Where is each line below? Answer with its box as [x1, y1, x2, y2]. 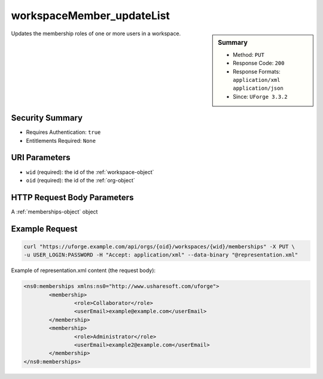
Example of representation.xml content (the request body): [11, 267, 156, 274]
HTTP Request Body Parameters [11, 192, 134, 203]
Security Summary [11, 113, 83, 123]
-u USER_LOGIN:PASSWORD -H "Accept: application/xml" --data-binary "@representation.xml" [23, 252, 298, 258]
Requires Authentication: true [26, 129, 101, 136]
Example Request [11, 224, 78, 234]
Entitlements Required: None [26, 137, 96, 144]
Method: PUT [233, 51, 264, 58]
